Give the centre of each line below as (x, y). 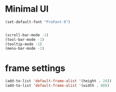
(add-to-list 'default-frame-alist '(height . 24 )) (58, 81)
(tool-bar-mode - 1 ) (25, 39)
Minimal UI (27, 9)
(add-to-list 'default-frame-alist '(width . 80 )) (57, 86)
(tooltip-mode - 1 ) (24, 44)
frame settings (35, 68)
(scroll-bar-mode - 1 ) (27, 35)
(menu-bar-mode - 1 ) (25, 49)
